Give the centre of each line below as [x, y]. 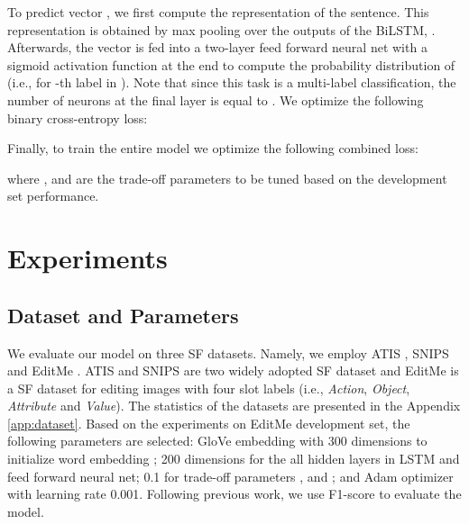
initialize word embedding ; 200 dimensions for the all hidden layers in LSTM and [234, 459]
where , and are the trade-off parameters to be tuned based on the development [227, 178]
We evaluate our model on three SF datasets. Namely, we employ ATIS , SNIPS [228, 352]
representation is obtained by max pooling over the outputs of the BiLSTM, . [221, 29]
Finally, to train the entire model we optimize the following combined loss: [213, 148]
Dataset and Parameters [123, 315]
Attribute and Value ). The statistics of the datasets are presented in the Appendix [234, 406]
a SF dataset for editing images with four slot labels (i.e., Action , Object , [209, 388]
